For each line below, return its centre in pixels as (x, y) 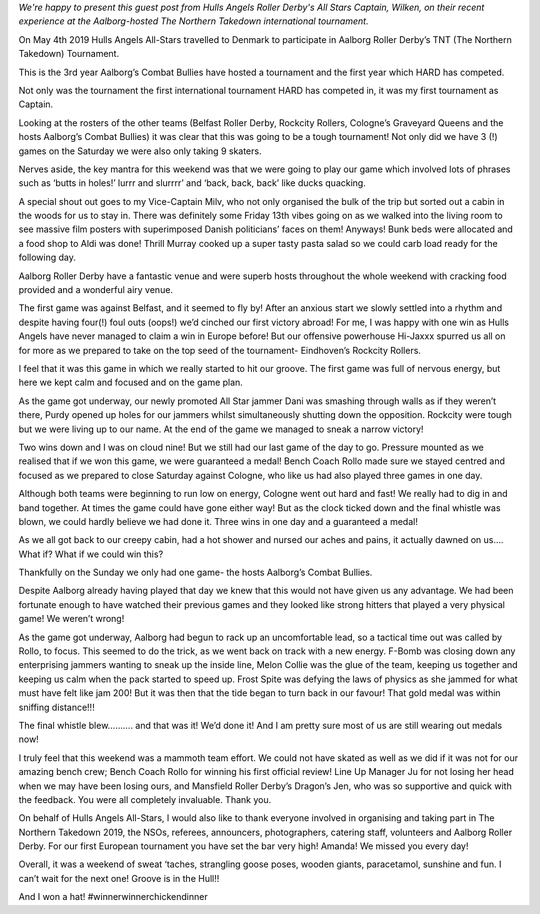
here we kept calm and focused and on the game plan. (131, 382)
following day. (47, 257)
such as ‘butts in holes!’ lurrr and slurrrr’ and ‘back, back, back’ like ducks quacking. (192, 183)
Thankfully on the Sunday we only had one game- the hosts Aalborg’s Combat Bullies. (195, 572)
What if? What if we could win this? (91, 554)
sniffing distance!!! (56, 707)
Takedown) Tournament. (69, 54)
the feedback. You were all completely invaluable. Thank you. (145, 799)
